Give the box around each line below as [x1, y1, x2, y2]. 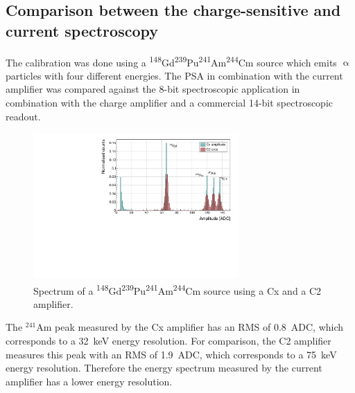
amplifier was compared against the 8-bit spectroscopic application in [6, 82, 300, 96]
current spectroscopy [6, 19, 158, 41]
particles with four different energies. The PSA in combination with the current [6, 68, 343, 82]
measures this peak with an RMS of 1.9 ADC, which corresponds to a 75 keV [6, 347, 337, 361]
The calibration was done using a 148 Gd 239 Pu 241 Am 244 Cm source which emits [6, 53, 337, 69]
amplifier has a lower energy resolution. [6, 374, 173, 388]
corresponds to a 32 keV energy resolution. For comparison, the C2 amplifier [6, 333, 331, 347]
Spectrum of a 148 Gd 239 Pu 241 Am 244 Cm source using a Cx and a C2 [33, 281, 322, 298]
